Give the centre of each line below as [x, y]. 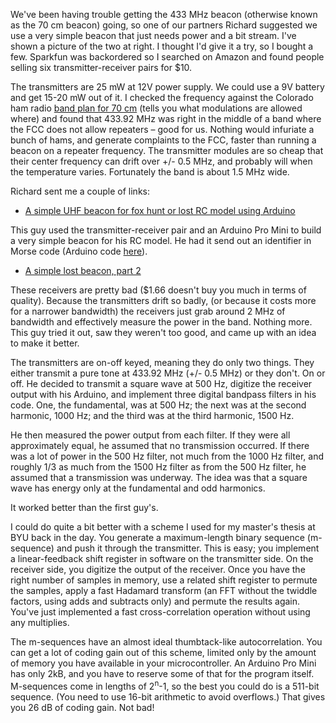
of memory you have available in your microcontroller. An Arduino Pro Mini [163, 663]
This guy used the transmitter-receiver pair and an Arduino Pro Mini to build [166, 230]
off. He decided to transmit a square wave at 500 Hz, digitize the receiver [161, 383]
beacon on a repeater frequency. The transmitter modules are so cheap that [167, 150]
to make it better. [45, 343]
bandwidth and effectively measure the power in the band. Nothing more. [161, 322]
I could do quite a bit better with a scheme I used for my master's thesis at [163, 527]
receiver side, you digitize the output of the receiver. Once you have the [158, 569]
